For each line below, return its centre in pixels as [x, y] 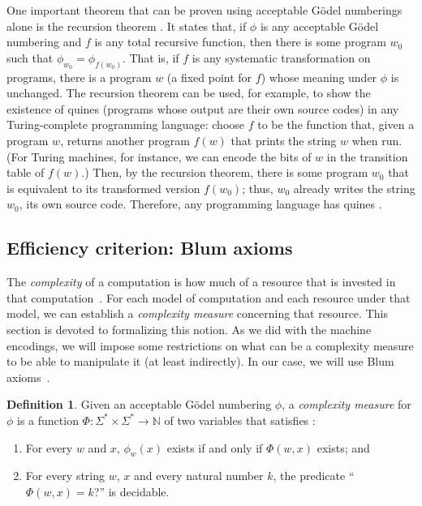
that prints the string [284, 141]
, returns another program [125, 141]
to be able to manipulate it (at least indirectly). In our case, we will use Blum [200, 361]
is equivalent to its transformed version [103, 188]
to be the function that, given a [336, 124]
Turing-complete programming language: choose [126, 124]
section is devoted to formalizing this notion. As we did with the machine [189, 329]
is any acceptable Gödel [319, 26]
